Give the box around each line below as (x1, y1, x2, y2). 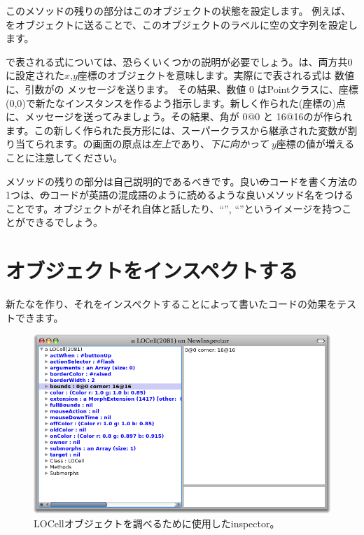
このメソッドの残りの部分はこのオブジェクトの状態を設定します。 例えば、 (6, 3, 351, 17)
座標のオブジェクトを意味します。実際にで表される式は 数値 (77, 68, 355, 83)
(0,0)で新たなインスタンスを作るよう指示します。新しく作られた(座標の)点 (6, 95, 346, 110)
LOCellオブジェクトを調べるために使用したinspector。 (34, 515, 280, 530)
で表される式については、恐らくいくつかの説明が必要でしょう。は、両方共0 (6, 54, 353, 69)
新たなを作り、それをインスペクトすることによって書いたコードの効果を (6, 297, 337, 311)
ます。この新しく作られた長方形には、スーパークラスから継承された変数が (6, 122, 348, 137)
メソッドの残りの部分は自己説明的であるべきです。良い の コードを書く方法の (6, 173, 358, 188)
